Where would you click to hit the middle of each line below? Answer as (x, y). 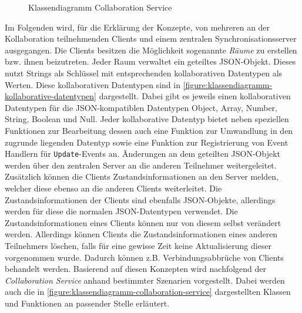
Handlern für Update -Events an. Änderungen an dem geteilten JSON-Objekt (143, 154)
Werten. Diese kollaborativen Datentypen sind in (93, 84)
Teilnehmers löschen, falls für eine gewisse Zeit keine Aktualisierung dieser (138, 245)
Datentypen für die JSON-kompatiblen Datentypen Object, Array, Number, (141, 107)
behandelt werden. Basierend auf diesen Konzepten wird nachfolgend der (136, 269)
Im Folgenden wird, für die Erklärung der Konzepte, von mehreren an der (137, 27)
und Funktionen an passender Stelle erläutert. (87, 303)
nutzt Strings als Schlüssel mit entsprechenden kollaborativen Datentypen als (144, 73)
